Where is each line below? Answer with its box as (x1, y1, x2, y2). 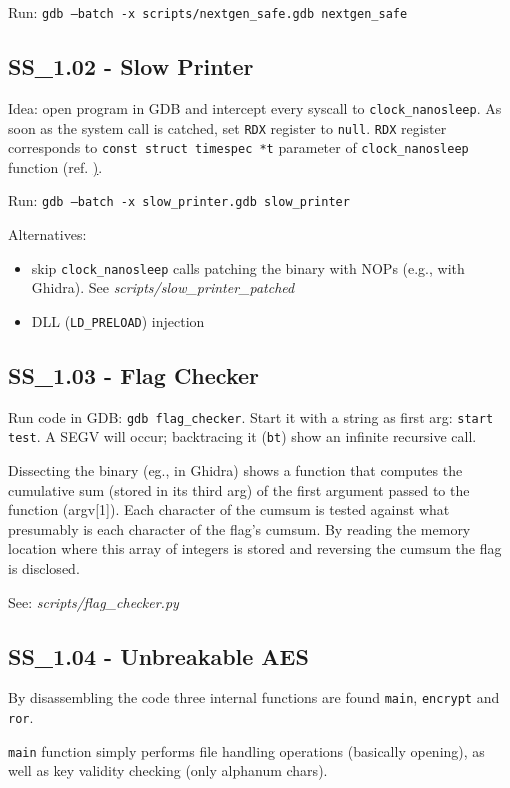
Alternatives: (8, 224, 87, 245)
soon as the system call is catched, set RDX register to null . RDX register (8, 117, 447, 138)
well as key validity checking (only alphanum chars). (8, 760, 328, 781)
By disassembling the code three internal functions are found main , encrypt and (8, 687, 500, 708)
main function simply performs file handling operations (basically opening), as (8, 740, 485, 761)
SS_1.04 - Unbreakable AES (8, 640, 309, 671)
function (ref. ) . (8, 156, 103, 177)
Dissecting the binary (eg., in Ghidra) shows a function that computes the (8, 460, 463, 481)
